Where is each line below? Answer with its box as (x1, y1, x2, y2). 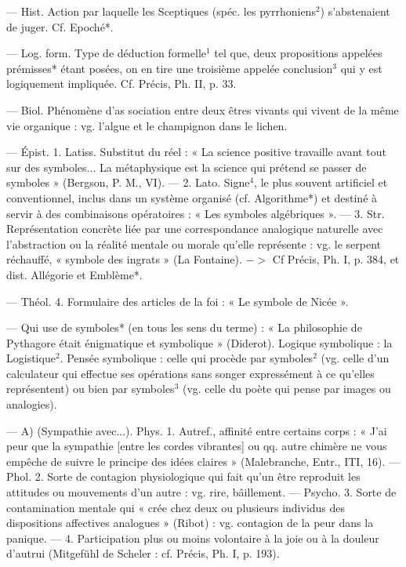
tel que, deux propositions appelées (214, 45, 382, 61)
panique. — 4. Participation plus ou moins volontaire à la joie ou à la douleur (6, 529, 379, 546)
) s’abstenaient (320, 3, 390, 19)
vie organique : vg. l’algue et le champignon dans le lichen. (6, 117, 288, 133)
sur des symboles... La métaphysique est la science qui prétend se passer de (6, 158, 367, 175)
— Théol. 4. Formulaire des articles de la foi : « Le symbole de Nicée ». (6, 293, 349, 309)
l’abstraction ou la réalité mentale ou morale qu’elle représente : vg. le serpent (6, 235, 381, 252)
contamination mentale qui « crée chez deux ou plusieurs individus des (6, 499, 346, 515)
